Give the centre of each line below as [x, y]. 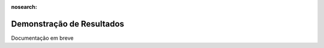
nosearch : [24, 7]
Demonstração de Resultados [67, 24]
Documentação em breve [42, 38]
